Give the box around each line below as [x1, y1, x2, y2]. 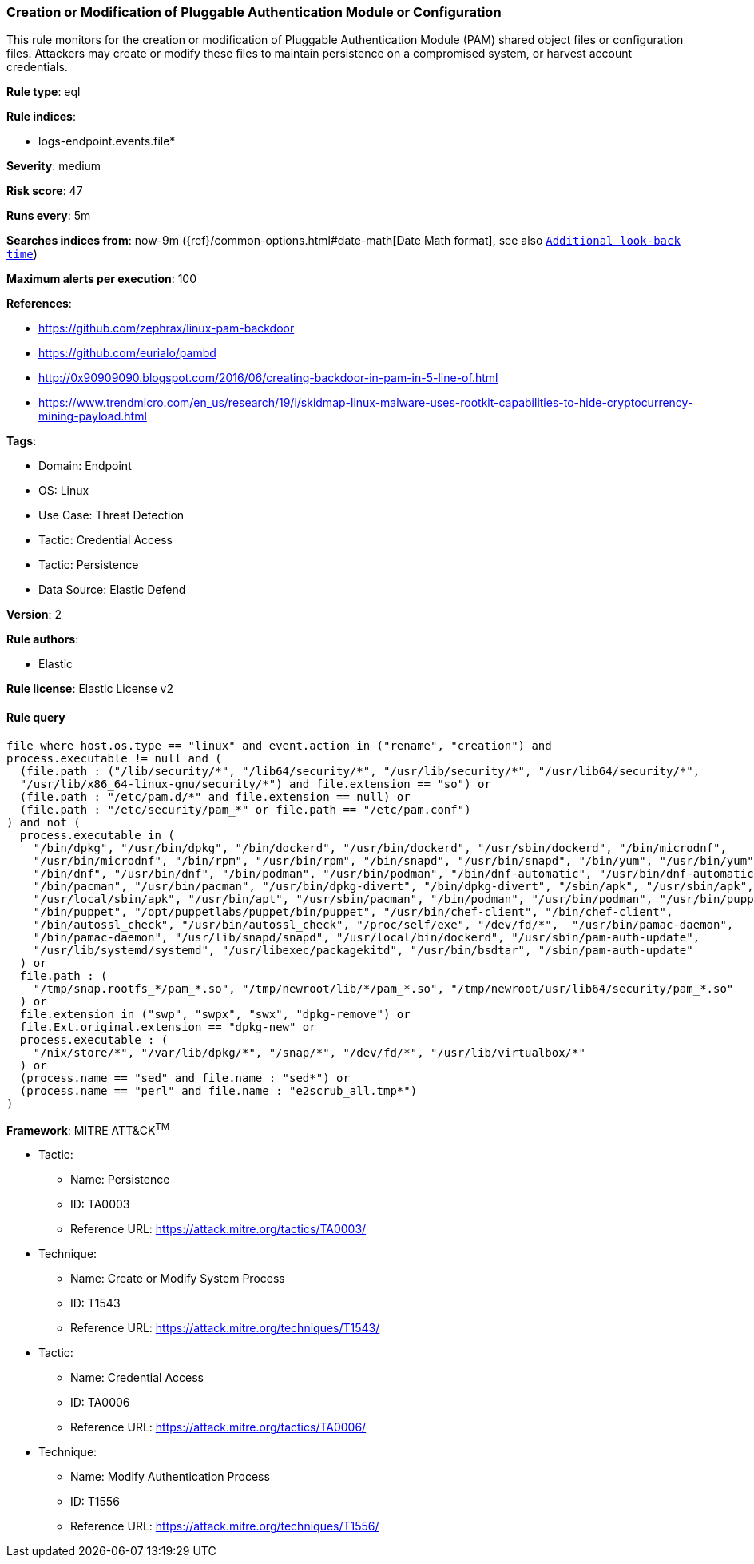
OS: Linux [38, 484, 89, 498]
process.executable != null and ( [6, 751, 222, 765]
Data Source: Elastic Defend [38, 583, 186, 597]
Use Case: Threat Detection [38, 508, 185, 523]
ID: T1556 [70, 1494, 120, 1509]
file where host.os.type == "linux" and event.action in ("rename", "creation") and [6, 738, 552, 752]
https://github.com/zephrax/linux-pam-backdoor [38, 321, 295, 336]
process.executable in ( [19, 828, 175, 842]
